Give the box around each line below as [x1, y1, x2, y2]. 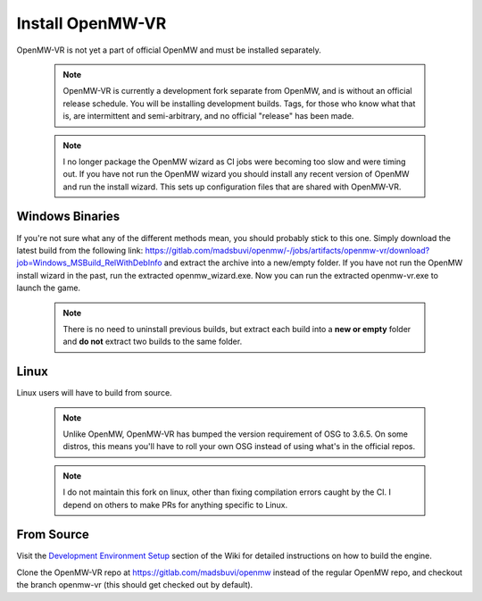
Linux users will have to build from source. [16, 388, 173, 398]
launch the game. [16, 282, 80, 294]
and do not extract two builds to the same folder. [62, 336, 243, 347]
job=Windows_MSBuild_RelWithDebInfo [16, 257, 162, 268]
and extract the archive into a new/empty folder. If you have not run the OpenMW [163, 257, 463, 268]
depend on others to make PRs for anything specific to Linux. [62, 499, 288, 510]
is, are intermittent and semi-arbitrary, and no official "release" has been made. [62, 111, 354, 121]
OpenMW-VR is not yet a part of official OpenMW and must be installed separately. [16, 45, 321, 55]
